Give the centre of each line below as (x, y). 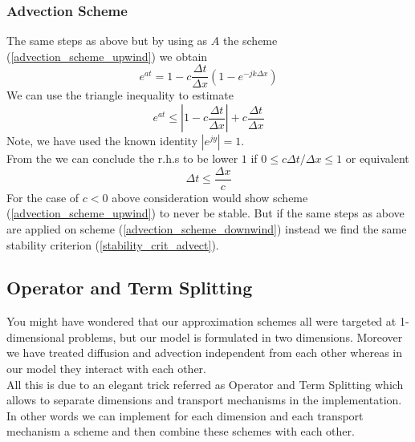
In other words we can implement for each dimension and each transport (185, 415)
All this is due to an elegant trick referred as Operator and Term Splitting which (205, 384)
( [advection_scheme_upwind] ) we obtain (107, 56)
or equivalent (377, 158)
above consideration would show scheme (210, 197)
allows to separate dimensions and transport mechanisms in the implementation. (204, 400)
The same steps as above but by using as (107, 41)
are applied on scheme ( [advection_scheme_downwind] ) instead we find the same (207, 228)
